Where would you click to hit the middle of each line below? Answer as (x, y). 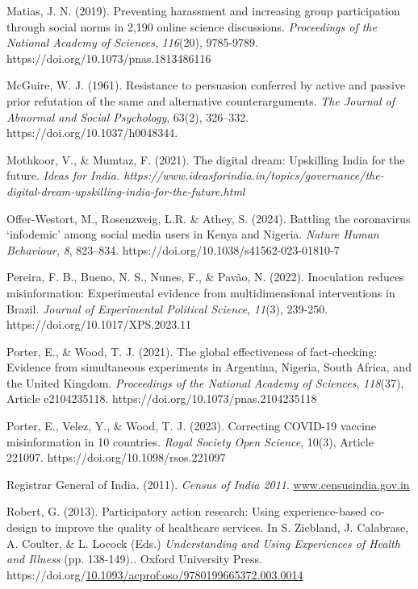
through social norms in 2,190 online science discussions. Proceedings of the (192, 26)
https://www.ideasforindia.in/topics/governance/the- (254, 175)
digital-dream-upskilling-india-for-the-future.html (126, 191)
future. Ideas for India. (63, 175)
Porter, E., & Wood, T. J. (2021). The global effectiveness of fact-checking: (192, 351)
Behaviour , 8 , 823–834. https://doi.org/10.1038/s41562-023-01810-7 (173, 249)
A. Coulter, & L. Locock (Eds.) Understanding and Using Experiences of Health (203, 543)
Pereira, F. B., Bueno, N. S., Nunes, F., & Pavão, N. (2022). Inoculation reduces (205, 277)
